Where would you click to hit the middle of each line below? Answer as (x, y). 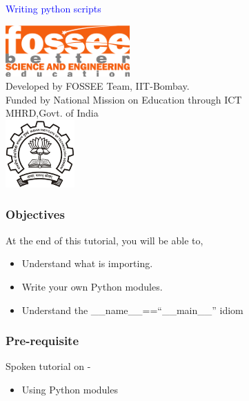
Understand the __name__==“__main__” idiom (132, 310)
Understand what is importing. (87, 263)
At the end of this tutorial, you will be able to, (104, 240)
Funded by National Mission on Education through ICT (124, 99)
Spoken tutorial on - (48, 366)
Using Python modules (70, 389)
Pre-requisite (42, 341)
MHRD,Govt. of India (52, 113)
